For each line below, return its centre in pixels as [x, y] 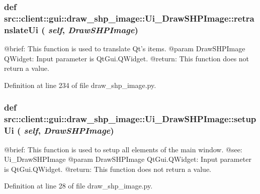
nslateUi [21, 29]
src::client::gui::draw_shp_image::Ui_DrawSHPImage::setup [130, 119]
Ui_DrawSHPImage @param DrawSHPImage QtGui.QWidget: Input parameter [128, 159]
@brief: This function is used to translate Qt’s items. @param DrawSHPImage [125, 48]
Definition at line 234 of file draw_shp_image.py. [80, 85]
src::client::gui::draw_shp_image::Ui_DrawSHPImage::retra [129, 18]
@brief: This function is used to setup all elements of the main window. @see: [123, 149]
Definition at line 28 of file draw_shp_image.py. [78, 186]
